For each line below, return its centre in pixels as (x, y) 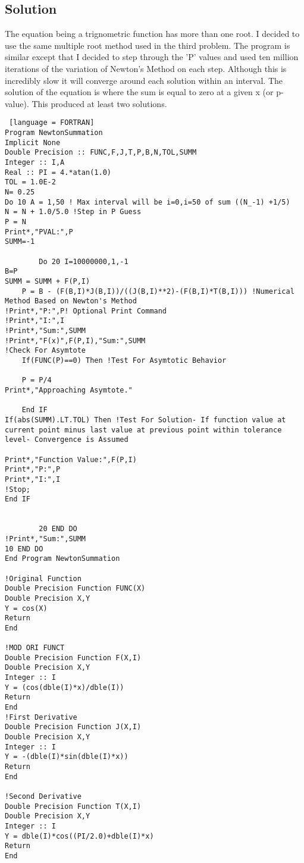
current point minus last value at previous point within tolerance (143, 430)
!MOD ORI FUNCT (35, 648)
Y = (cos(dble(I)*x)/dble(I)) (65, 687)
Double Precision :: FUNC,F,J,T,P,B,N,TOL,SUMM (101, 153)
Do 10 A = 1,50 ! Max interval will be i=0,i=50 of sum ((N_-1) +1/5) (148, 202)
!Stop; (18, 489)
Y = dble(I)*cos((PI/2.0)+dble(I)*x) (79, 836)
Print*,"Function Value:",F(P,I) (71, 459)
